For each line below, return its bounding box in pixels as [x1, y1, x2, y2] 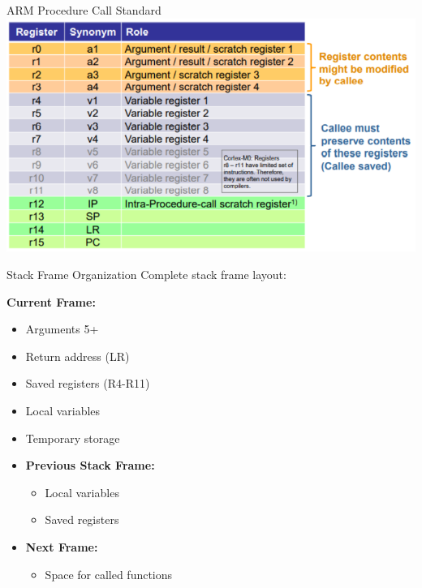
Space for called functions [45, 565, 173, 582]
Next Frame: [25, 538, 98, 555]
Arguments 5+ [25, 320, 99, 337]
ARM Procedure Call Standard [6, 2, 161, 18]
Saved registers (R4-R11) [25, 375, 150, 392]
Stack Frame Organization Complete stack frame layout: [6, 266, 286, 282]
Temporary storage [25, 429, 120, 446]
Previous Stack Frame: [25, 457, 155, 474]
